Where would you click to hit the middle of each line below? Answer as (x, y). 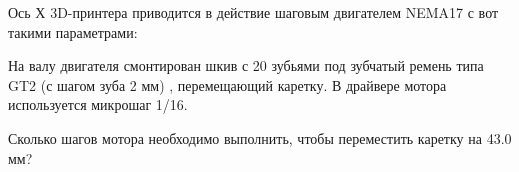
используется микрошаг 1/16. (98, 104)
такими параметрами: (73, 31)
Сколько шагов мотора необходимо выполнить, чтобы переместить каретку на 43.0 (260, 137)
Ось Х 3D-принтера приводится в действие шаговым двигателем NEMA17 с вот (253, 12)
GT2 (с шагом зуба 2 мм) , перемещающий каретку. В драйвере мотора (227, 84)
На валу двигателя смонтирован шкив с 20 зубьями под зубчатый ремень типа (246, 65)
